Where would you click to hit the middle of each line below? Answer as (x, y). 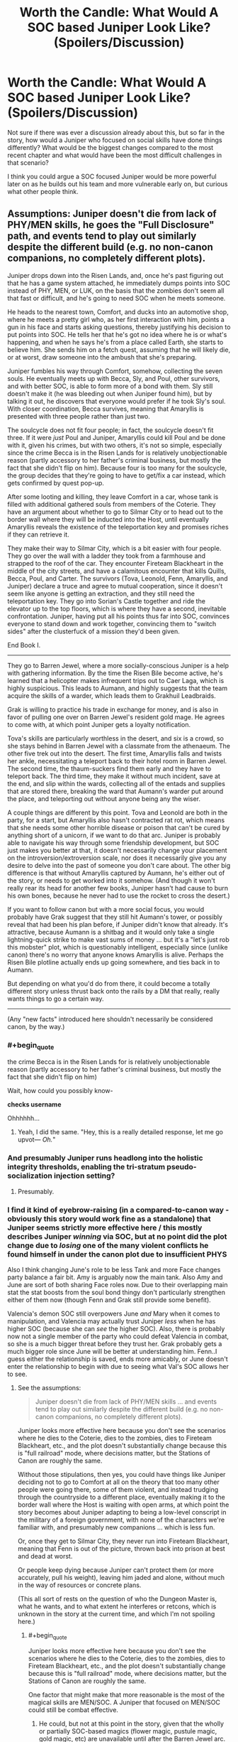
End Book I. (24, 645)
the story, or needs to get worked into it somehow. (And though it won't (111, 880)
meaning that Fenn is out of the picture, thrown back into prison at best (121, 1548)
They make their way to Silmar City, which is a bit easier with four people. (114, 548)
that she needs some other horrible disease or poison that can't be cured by (119, 827)
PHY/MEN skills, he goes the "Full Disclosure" (111, 225)
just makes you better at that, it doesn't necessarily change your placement (118, 850)
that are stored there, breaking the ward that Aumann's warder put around (115, 791)
